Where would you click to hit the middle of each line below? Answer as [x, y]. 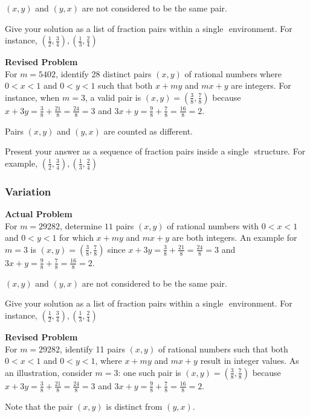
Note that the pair [39, 406]
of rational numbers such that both [223, 349]
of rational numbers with [213, 225]
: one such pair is [150, 372]
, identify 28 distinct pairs [104, 73]
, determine [81, 225]
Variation [28, 191]
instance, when [32, 97]
